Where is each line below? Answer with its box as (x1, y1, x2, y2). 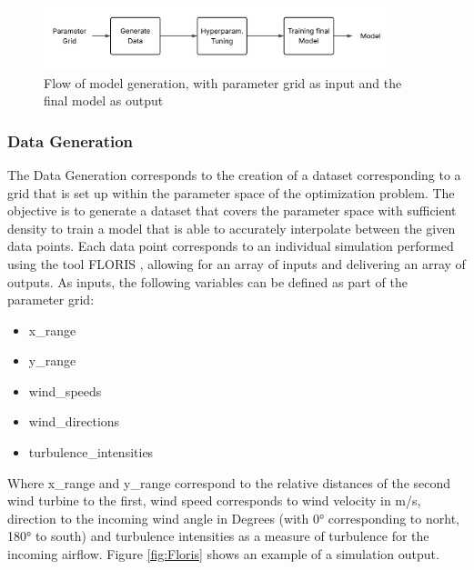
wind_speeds (28, 381, 102, 400)
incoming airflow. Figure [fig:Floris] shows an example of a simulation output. (7, 545, 439, 564)
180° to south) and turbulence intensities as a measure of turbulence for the (7, 526, 429, 545)
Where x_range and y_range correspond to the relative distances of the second (7, 473, 451, 492)
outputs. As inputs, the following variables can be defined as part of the (7, 272, 408, 291)
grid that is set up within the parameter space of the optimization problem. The (7, 183, 455, 202)
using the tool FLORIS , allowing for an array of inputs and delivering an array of (7, 254, 466, 273)
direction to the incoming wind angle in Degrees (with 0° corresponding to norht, (7, 508, 459, 527)
